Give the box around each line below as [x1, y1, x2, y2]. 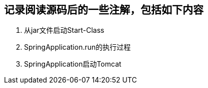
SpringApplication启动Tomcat [24, 60, 121, 69]
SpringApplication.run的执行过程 [24, 43, 131, 52]
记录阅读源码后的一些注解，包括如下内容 [4, 3, 203, 16]
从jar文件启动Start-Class [24, 26, 104, 35]
